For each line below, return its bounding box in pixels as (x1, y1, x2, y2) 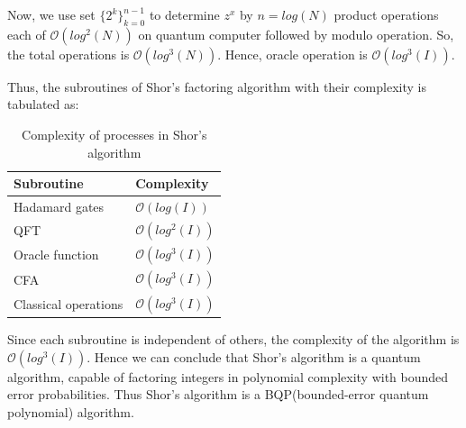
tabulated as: (7, 95, 79, 114)
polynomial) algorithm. (7, 402, 134, 421)
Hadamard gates (14, 197, 105, 216)
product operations (334, 5, 439, 23)
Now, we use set (7, 5, 96, 23)
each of (7, 24, 46, 43)
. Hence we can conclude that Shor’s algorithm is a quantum (87, 347, 421, 366)
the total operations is (7, 44, 130, 63)
